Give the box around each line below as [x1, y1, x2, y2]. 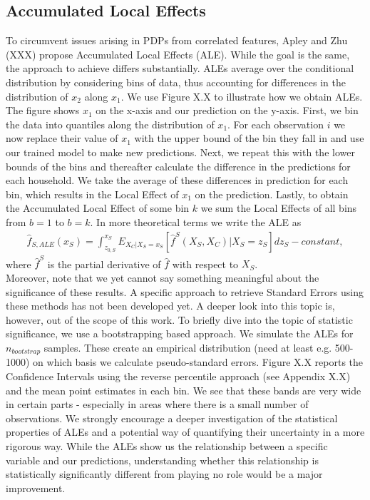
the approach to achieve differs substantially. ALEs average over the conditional [6, 61, 354, 76]
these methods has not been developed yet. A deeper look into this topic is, [6, 298, 335, 313]
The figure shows [6, 103, 80, 118]
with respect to [172, 256, 239, 271]
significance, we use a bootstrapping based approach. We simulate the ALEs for [6, 326, 354, 341]
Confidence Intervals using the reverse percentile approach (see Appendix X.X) [6, 369, 351, 384]
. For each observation [227, 116, 324, 131]
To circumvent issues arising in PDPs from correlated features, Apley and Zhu [6, 33, 348, 48]
